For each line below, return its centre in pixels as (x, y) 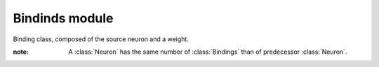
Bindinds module (63, 18)
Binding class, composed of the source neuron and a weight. (101, 39)
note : (21, 52)
